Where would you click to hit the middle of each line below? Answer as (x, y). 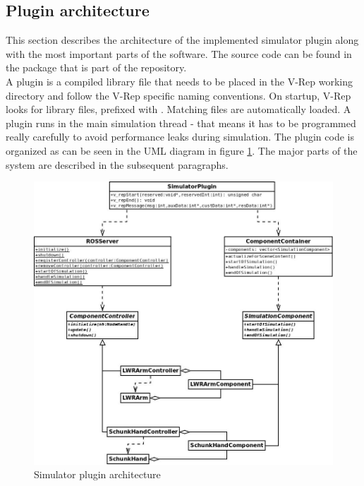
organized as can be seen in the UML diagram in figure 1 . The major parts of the (182, 150)
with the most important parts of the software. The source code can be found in (179, 53)
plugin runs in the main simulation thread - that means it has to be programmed (181, 123)
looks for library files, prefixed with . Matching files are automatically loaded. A (178, 109)
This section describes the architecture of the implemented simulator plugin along (182, 40)
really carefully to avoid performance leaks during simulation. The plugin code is (180, 137)
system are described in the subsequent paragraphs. (117, 164)
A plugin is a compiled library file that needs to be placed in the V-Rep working (180, 81)
